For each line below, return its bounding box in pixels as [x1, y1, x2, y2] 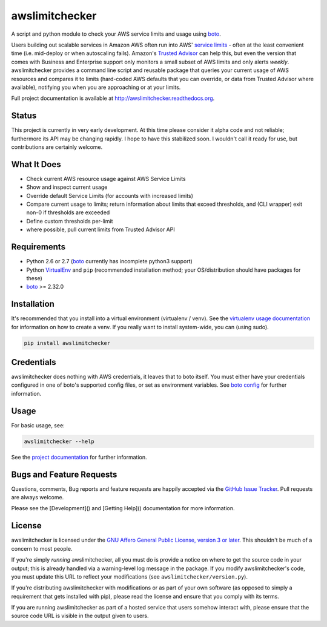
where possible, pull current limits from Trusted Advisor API [26, 226, 175, 233]
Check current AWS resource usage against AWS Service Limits [26, 175, 186, 182]
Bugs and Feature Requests [11, 469, 117, 479]
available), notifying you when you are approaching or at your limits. [11, 84, 181, 91]
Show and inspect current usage [26, 183, 108, 191]
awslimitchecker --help [24, 438, 95, 445]
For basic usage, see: [11, 421, 65, 429]
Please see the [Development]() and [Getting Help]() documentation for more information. [11, 505, 235, 512]
